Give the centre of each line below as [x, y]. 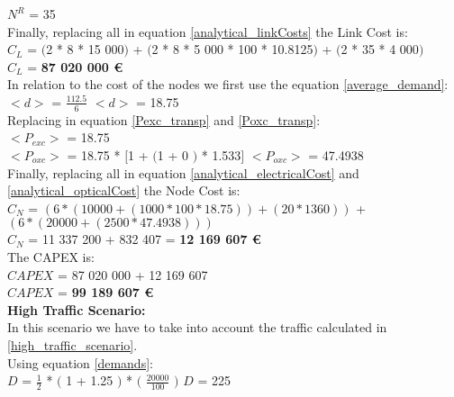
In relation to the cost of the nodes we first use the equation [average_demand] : [228, 84]
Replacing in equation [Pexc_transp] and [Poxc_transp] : [164, 119]
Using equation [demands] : [80, 362]
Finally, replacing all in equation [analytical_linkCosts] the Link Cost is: [208, 31]
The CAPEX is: [51, 256]
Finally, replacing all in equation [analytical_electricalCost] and [183, 172]
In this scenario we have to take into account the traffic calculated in [197, 327]
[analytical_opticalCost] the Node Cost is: [124, 190]
